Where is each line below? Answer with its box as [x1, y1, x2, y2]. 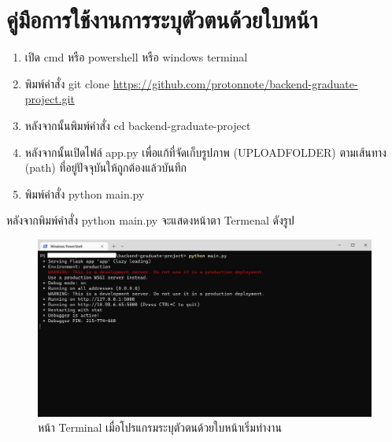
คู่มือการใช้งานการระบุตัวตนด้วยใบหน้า [6, 3, 318, 35]
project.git [24, 91, 75, 107]
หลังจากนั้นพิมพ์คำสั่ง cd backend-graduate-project [24, 117, 251, 133]
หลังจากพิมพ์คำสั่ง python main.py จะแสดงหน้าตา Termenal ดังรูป [6, 212, 294, 228]
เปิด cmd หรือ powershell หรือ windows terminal [24, 49, 248, 65]
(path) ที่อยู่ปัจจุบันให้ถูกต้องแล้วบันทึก [24, 159, 187, 176]
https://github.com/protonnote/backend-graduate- [113, 75, 358, 91]
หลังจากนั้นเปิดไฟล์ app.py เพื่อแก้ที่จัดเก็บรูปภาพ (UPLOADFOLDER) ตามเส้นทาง [24, 143, 386, 160]
